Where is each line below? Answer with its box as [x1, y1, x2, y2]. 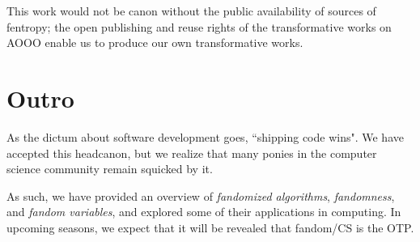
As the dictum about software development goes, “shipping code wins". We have [6, 128, 404, 145]
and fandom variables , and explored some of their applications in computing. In [6, 203, 401, 220]
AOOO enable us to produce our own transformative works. [6, 34, 303, 51]
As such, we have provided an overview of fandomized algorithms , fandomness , [6, 187, 395, 204]
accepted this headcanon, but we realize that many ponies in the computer [6, 144, 377, 161]
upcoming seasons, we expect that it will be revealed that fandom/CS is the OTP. [6, 219, 414, 236]
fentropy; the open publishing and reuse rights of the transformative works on [6, 18, 392, 35]
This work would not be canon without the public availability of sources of [6, 2, 376, 19]
